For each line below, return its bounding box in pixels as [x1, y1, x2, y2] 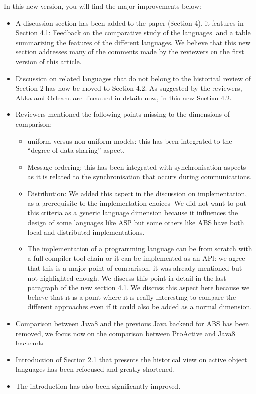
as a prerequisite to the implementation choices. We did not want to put [27, 197, 247, 208]
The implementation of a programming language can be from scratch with [27, 243, 252, 253]
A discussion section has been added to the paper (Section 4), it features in [15, 17, 244, 28]
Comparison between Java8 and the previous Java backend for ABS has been [15, 318, 249, 329]
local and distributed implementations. [27, 227, 145, 237]
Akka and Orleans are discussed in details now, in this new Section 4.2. [15, 92, 232, 102]
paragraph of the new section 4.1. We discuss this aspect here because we [27, 282, 250, 293]
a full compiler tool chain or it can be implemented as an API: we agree [27, 253, 245, 263]
